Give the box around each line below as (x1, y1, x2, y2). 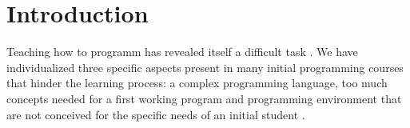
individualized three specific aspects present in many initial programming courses (6, 58, 404, 75)
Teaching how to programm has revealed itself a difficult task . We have (6, 43, 358, 60)
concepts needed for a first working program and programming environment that (6, 90, 402, 106)
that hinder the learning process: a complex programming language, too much (6, 74, 388, 91)
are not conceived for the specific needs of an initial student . (6, 106, 305, 122)
